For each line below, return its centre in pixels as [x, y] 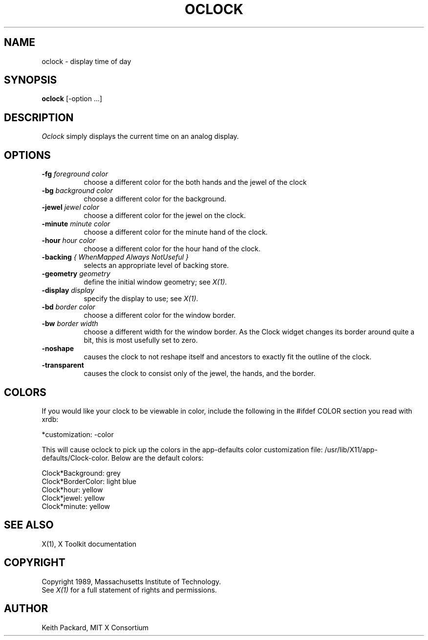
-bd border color [68, 307]
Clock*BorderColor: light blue [89, 481]
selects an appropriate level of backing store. [156, 265]
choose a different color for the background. [155, 199]
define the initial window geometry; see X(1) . [155, 282]
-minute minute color [76, 224]
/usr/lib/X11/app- [351, 449]
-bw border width [70, 324]
